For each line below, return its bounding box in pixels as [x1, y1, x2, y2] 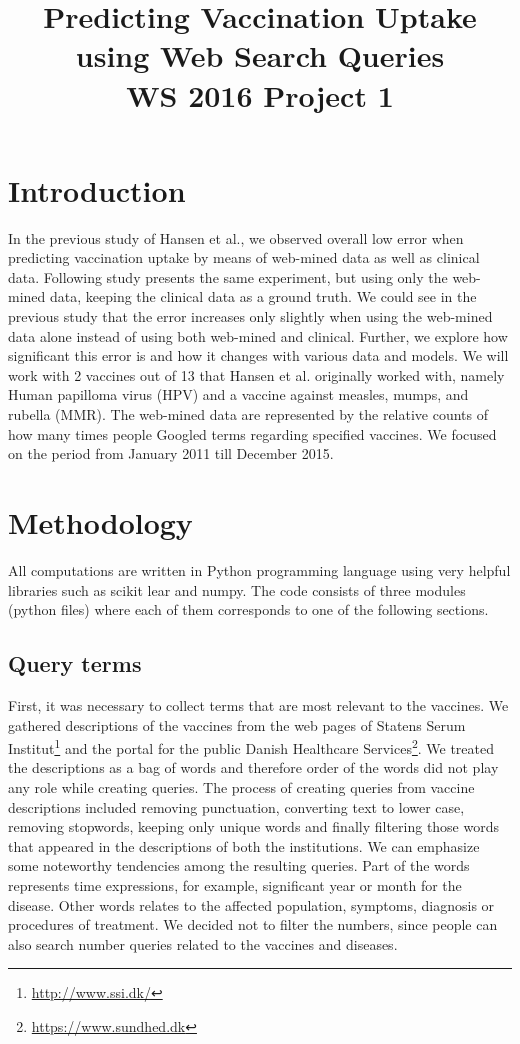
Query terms [8, 648, 142, 679]
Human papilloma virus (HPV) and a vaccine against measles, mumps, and [8, 384, 469, 405]
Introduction [8, 169, 186, 210]
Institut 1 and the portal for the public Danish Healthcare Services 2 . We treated [8, 735, 495, 758]
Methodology [8, 502, 193, 542]
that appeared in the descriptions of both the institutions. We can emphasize [8, 835, 480, 856]
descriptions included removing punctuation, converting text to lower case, [8, 796, 465, 817]
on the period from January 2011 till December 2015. [8, 443, 334, 464]
